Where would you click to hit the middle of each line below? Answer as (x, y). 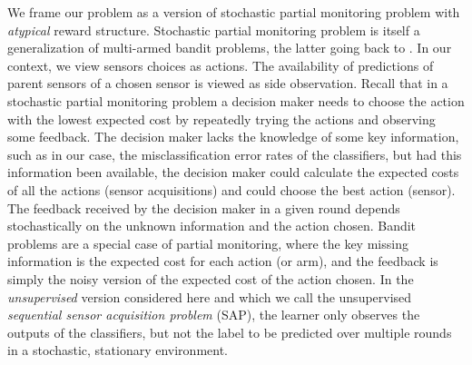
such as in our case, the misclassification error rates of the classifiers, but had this (235, 154)
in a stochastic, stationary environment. (118, 350)
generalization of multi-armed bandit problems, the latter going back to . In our (230, 48)
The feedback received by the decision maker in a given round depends (204, 207)
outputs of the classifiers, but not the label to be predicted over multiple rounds (230, 332)
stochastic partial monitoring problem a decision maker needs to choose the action (236, 100)
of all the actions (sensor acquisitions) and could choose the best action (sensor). (231, 189)
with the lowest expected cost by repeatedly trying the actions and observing (221, 118)
